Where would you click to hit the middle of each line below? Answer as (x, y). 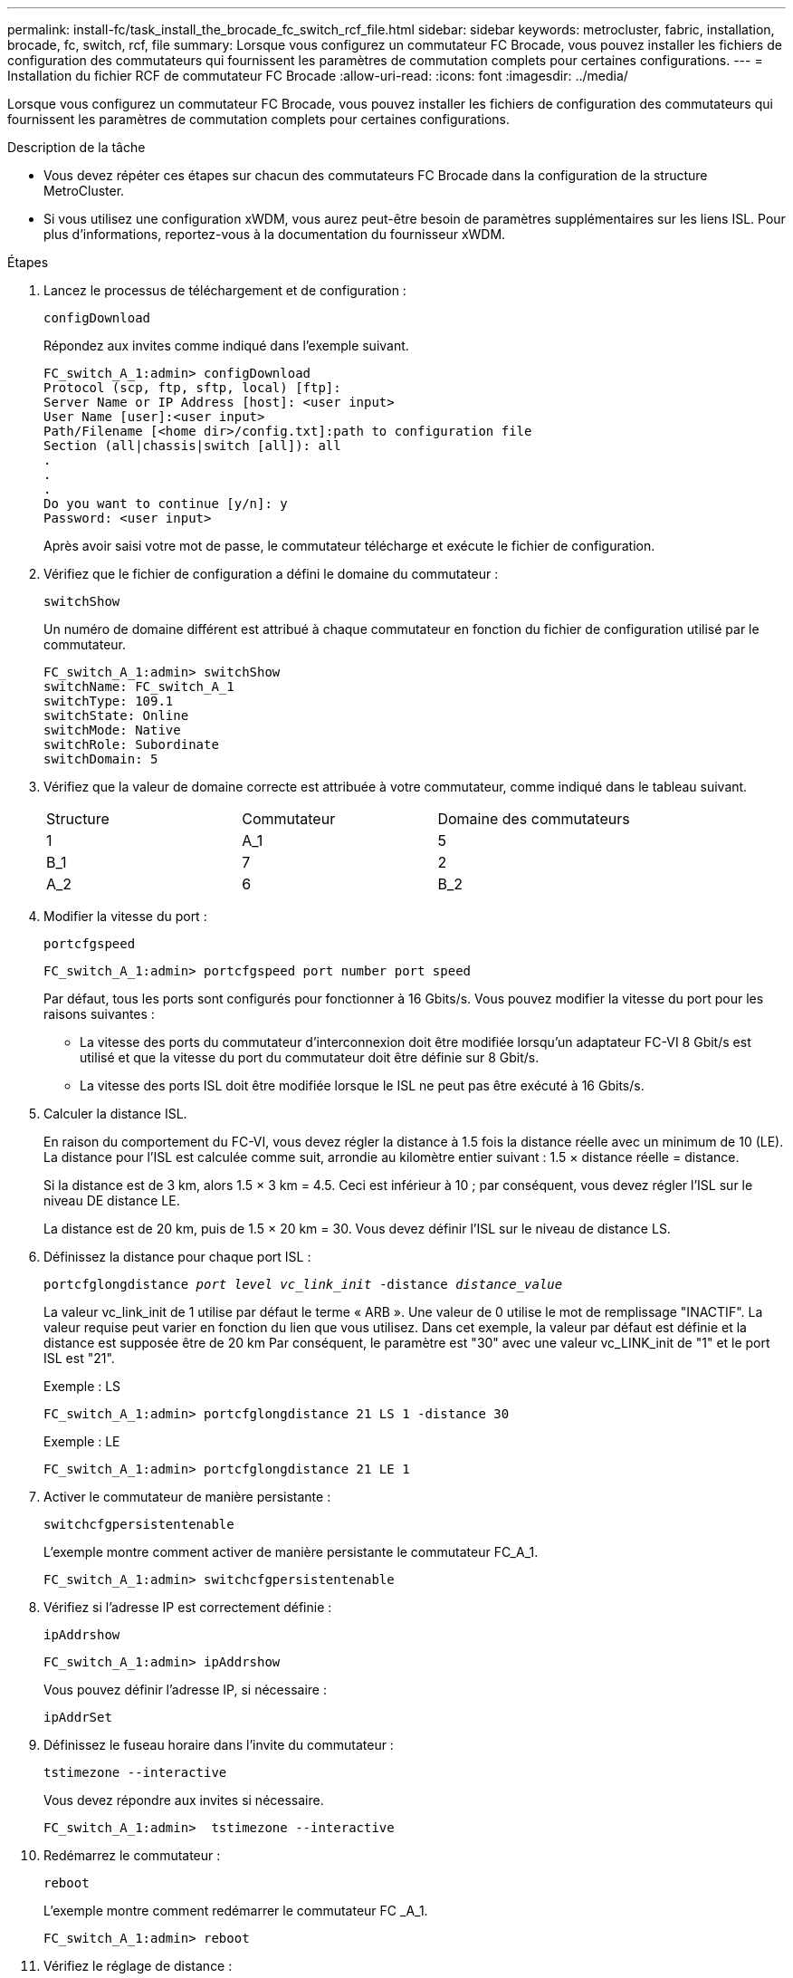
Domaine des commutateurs (534, 819)
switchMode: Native (112, 730)
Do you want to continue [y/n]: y (166, 504)
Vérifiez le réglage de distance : (138, 1966)
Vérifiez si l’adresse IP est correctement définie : (188, 1607)
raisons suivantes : (99, 1014)
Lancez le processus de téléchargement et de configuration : (225, 290)
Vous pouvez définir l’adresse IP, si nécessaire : (185, 1690)
